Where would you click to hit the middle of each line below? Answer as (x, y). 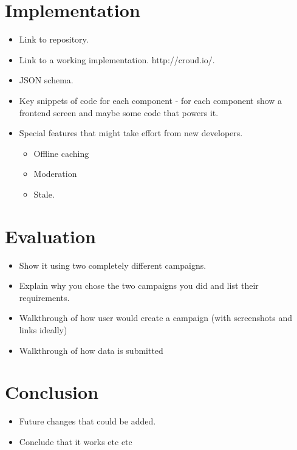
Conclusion (52, 392)
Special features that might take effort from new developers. (131, 133)
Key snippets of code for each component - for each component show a (151, 100)
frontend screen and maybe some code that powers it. (119, 112)
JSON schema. (46, 80)
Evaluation (50, 236)
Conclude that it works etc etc (76, 441)
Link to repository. (54, 39)
